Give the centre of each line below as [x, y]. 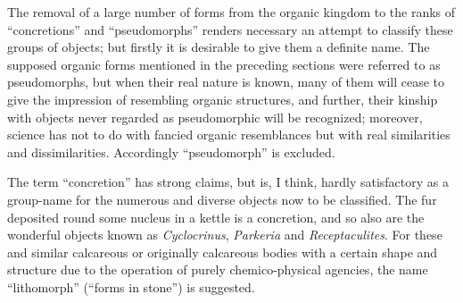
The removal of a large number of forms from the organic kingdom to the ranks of [231, 12]
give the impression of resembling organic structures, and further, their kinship [223, 99]
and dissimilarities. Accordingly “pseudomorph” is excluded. [171, 151]
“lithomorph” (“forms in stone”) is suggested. [131, 286]
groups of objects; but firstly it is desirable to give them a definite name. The [219, 47]
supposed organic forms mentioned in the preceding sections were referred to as [224, 64]
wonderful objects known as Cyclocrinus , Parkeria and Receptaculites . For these [225, 235]
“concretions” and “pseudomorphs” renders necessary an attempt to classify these [230, 29]
